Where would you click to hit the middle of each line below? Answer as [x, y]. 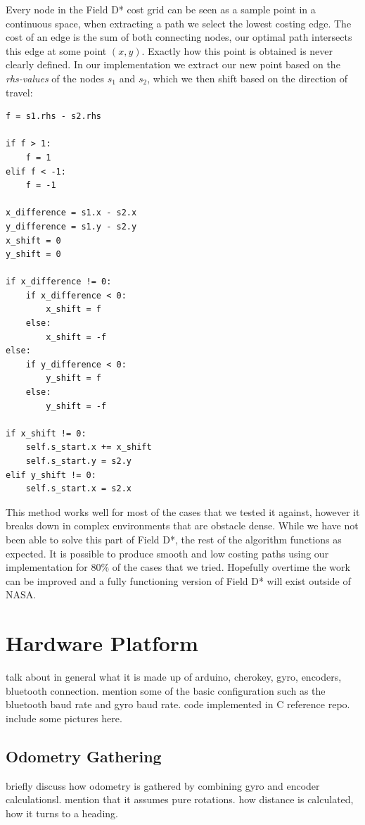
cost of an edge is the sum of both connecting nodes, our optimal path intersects [179, 37]
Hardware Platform [102, 643]
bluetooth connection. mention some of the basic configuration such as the [166, 690]
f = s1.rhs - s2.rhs [54, 116]
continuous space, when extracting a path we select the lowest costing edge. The [179, 23]
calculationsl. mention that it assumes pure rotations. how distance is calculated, [180, 799]
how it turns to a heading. [62, 813]
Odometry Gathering [84, 756]
